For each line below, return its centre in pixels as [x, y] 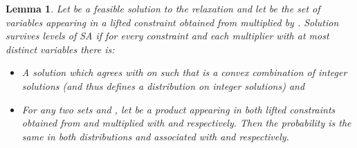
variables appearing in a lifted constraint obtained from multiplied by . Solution [172, 22]
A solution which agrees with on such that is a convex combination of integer [184, 72]
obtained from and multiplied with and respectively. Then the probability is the [186, 123]
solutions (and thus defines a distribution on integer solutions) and [163, 85]
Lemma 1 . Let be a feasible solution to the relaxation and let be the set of [163, 8]
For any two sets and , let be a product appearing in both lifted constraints [178, 109]
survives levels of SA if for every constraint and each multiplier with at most [167, 36]
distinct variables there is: [60, 49]
